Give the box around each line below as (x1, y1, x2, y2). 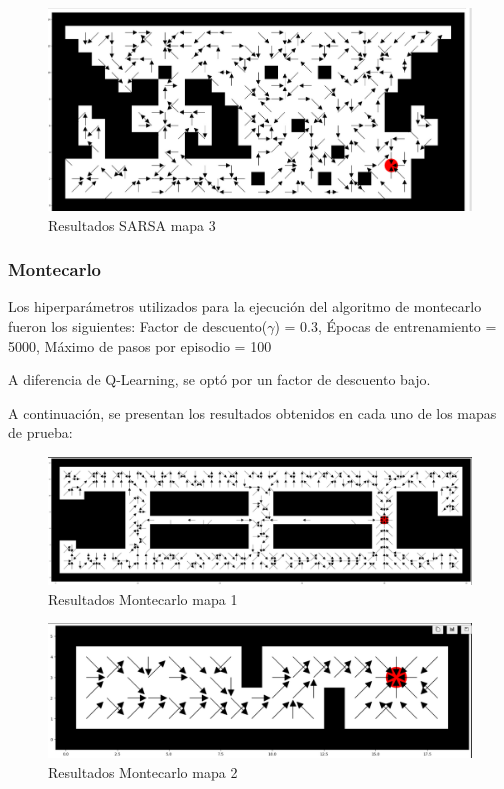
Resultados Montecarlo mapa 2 (48, 762, 238, 783)
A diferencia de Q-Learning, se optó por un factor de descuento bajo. (8, 369, 431, 390)
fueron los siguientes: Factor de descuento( (8, 315, 268, 336)
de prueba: (8, 422, 73, 443)
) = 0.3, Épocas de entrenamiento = (274, 315, 497, 336)
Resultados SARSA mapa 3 (48, 214, 216, 235)
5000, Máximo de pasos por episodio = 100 (8, 335, 272, 356)
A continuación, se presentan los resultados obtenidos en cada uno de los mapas (8, 402, 497, 423)
